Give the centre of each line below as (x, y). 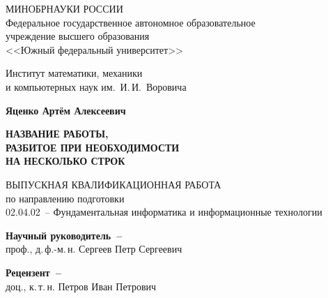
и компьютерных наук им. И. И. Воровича (96, 86)
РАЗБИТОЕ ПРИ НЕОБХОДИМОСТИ (93, 147)
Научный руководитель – (64, 235)
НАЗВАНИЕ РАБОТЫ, (57, 134)
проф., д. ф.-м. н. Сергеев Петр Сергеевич (94, 249)
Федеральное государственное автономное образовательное (131, 22)
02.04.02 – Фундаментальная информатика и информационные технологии (164, 212)
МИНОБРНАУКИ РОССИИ (64, 8)
